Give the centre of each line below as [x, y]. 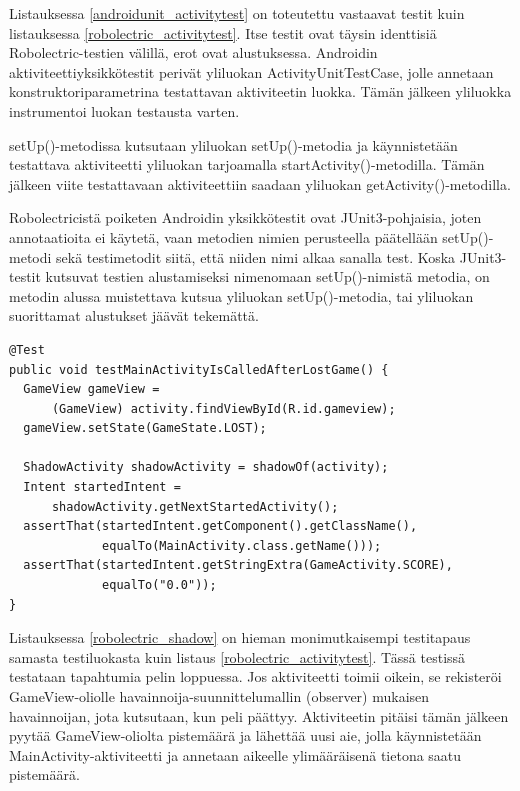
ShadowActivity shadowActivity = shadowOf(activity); [206, 467]
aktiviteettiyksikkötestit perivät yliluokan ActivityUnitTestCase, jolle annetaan [251, 71]
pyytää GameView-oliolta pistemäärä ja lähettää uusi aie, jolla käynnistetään [245, 735]
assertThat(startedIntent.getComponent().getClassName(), [220, 526]
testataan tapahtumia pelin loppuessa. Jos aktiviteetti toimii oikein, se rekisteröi [255, 676]
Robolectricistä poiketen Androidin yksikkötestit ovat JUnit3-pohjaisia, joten [245, 217]
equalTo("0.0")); [159, 585]
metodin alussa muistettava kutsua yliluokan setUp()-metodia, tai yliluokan [241, 295]
